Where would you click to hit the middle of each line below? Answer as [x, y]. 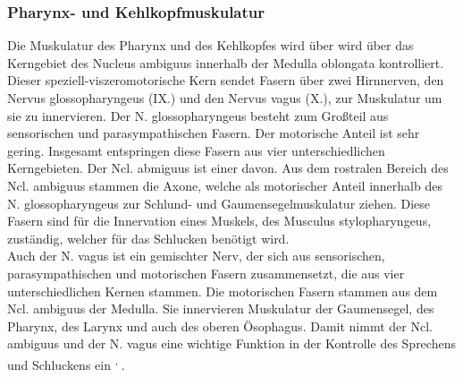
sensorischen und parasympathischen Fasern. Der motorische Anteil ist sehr [214, 133]
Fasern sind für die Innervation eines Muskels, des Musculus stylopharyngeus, [219, 221]
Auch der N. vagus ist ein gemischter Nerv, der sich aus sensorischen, [196, 256]
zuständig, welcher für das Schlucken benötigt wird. [148, 238]
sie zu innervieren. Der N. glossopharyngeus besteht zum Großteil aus [198, 115]
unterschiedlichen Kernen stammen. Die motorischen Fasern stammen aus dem [223, 291]
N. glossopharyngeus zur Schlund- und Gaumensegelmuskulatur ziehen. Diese [219, 203]
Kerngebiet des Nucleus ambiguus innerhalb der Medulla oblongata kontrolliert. [226, 62]
